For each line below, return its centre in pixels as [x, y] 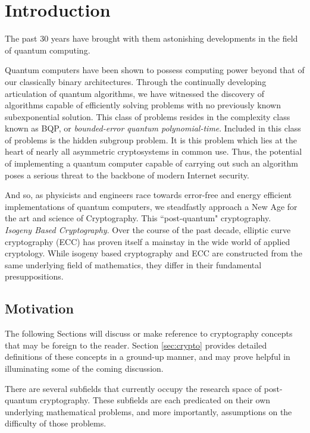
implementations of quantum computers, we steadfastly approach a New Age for [151, 206]
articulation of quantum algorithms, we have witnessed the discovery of [134, 93]
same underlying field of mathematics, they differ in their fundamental [133, 264]
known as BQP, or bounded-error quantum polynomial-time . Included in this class [153, 128]
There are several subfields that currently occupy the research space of [133, 388]
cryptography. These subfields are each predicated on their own [155, 400]
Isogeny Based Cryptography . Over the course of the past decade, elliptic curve [148, 230]
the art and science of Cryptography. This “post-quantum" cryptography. [138, 218]
